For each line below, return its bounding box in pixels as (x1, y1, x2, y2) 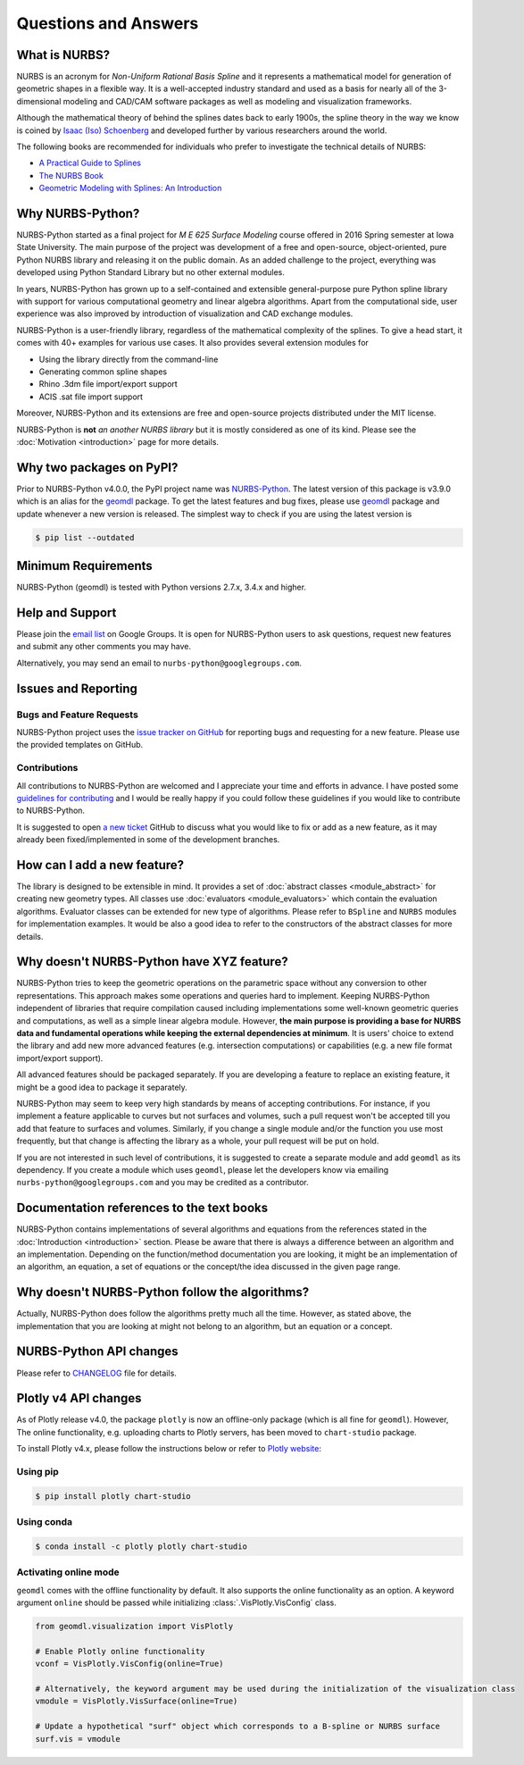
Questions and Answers (16, 13, 199, 33)
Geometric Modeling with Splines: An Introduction (38, 183, 222, 194)
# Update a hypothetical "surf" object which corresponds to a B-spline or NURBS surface (35, 1721, 441, 1732)
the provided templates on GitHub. (16, 740, 144, 750)
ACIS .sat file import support (38, 391, 143, 402)
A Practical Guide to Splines (38, 157, 142, 169)
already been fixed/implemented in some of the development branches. (16, 834, 280, 845)
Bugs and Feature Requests (16, 708, 138, 721)
